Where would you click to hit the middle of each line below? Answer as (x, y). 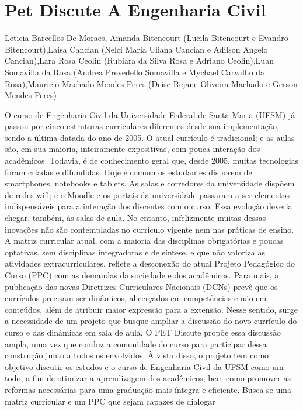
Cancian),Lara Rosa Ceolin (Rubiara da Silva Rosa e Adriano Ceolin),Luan (139, 61)
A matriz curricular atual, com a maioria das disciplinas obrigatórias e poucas (144, 241)
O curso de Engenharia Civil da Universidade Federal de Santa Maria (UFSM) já (150, 114)
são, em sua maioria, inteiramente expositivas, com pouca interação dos (133, 149)
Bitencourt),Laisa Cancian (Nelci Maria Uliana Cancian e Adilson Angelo (136, 49)
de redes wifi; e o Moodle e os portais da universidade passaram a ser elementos (147, 194)
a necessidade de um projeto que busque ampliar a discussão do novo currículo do (151, 321)
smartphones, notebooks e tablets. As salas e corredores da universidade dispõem (150, 183)
